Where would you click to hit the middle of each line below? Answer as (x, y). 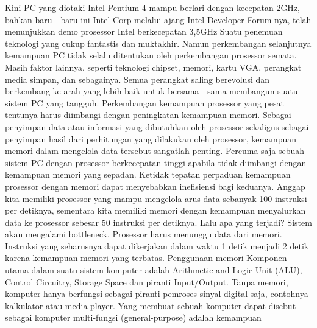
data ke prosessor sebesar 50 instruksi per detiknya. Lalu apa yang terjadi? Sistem (158, 222)
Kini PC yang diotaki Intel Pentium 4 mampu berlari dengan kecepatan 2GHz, (152, 7)
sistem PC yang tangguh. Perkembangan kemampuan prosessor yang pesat (144, 103)
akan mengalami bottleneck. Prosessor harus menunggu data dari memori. (144, 234)
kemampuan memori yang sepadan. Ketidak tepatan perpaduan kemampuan (148, 174)
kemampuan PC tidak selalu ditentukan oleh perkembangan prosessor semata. (151, 55)
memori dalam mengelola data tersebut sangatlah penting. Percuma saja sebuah (155, 151)
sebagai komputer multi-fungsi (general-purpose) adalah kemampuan (133, 317)
